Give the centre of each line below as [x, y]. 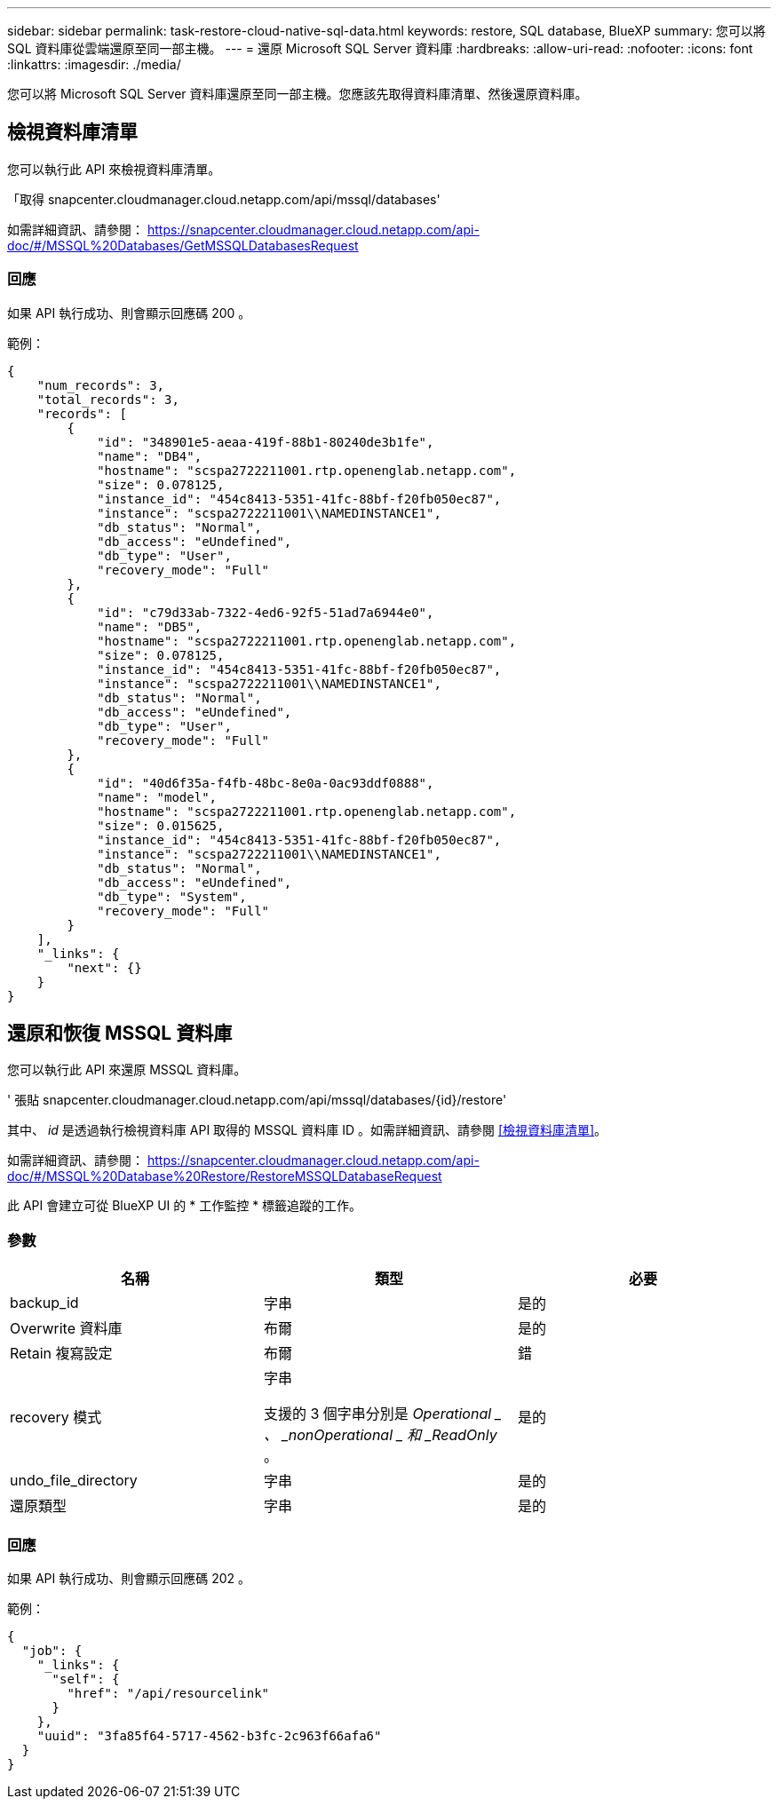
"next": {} [104, 967]
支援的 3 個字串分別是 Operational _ [382, 1414]
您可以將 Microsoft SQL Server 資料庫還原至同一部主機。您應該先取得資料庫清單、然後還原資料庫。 [298, 94]
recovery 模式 [56, 1418]
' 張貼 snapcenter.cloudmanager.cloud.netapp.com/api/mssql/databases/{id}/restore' [257, 1100]
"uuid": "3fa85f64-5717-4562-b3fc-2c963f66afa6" [209, 1735]
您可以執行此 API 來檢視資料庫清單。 [114, 169]
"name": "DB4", [150, 456]
